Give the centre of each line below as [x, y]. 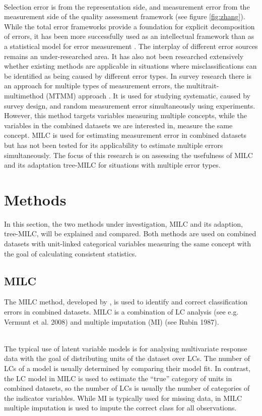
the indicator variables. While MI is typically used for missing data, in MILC [123, 398]
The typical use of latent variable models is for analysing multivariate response [126, 348]
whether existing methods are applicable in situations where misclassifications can [130, 66]
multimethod [24, 95]
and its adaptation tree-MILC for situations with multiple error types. [112, 165]
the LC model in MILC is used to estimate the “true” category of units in [118, 378]
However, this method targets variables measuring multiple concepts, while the [125, 115]
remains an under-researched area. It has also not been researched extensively [124, 56]
